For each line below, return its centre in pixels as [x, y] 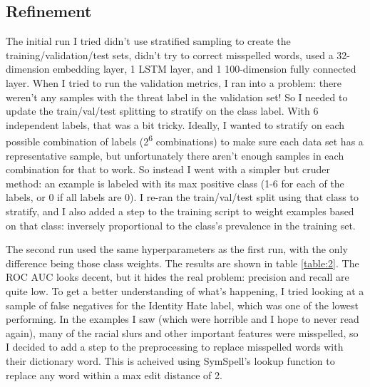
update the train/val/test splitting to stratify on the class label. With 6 [162, 111]
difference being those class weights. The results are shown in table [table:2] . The [183, 263]
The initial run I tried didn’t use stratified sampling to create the [148, 41]
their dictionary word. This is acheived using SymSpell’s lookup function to [170, 360]
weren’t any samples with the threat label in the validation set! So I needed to [177, 97]
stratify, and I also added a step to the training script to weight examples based [180, 211]
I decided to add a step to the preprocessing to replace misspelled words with [175, 347]
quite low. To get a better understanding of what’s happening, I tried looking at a [185, 290]
